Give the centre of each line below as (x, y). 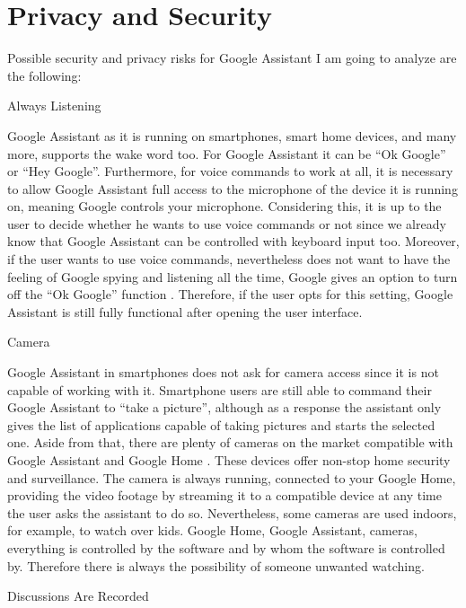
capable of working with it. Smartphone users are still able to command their (220, 389)
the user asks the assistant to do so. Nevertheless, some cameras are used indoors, (232, 512)
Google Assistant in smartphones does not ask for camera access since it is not (223, 372)
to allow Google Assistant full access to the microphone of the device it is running (233, 188)
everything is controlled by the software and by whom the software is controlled (226, 547)
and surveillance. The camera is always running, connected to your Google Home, (232, 477)
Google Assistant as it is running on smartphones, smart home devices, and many (232, 135)
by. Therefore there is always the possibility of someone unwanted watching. (216, 565)
